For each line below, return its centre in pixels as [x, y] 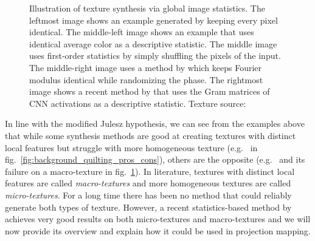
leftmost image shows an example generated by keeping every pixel [154, 20]
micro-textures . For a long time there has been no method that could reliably [148, 195]
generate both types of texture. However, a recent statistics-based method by [148, 207]
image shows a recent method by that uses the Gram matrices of [150, 91]
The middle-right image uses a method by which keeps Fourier [146, 67]
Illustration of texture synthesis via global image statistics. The [147, 8]
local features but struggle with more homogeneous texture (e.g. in [131, 147]
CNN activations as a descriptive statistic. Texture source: [138, 103]
